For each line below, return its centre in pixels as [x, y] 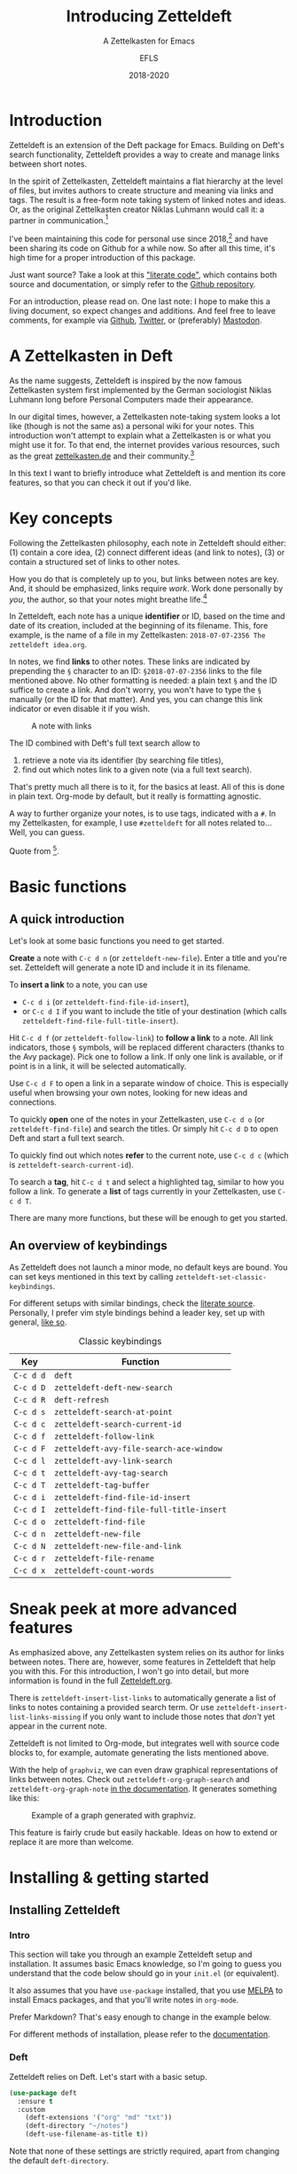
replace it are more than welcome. [72, 1842]
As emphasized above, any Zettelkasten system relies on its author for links [147, 1652]
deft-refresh [82, 1400]
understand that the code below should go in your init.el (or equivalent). [144, 1974]
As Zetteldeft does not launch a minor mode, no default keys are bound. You [148, 1267]
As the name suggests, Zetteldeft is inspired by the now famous [125, 380]
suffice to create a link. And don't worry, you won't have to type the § [135, 690]
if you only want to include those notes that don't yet [179, 1717]
